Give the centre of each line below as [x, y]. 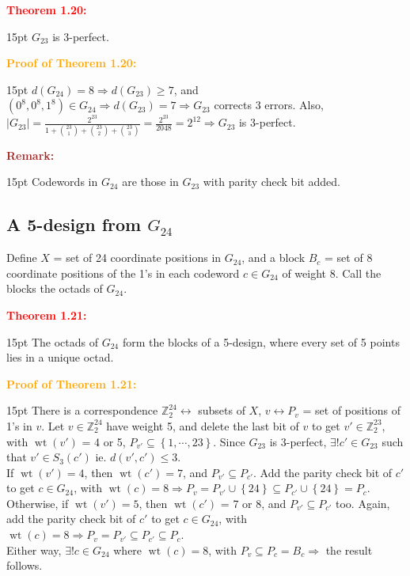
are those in [150, 182]
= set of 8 [349, 258]
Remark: [30, 155]
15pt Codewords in [52, 182]
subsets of [222, 410]
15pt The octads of [52, 341]
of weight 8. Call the [332, 273]
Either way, [34, 549]
